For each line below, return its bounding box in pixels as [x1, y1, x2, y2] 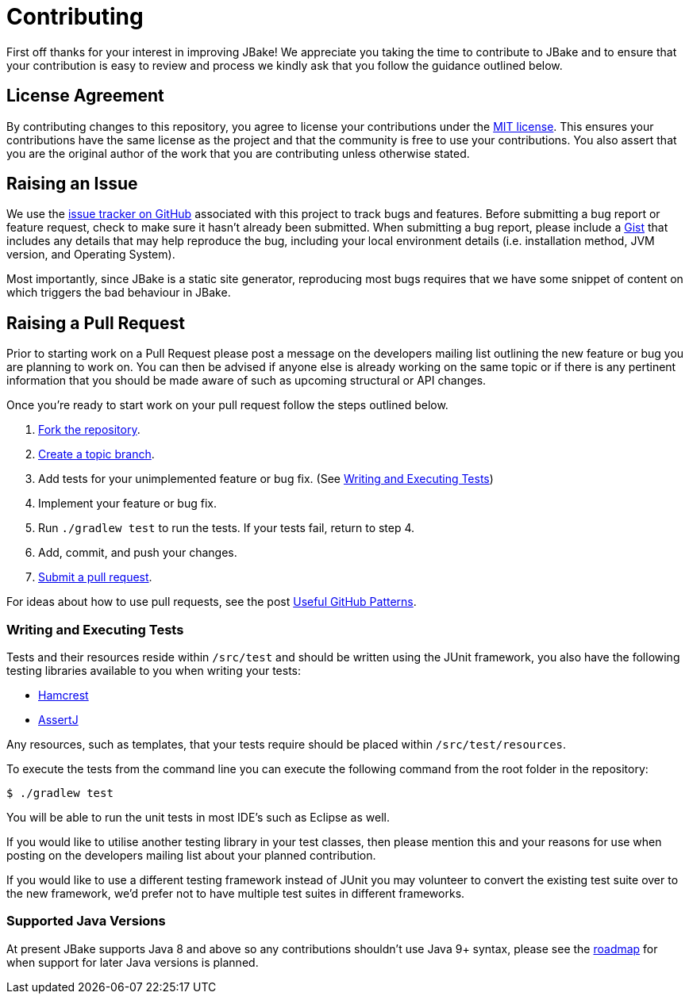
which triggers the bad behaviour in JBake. [6, 285, 231, 300]
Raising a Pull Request [6, 312, 185, 333]
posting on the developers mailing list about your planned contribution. [6, 849, 376, 863]
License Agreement [6, 86, 164, 106]
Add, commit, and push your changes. [38, 546, 237, 560]
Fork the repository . [38, 423, 140, 437]
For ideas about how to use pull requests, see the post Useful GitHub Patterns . [6, 595, 417, 609]
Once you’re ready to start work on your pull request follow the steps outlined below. [6, 398, 448, 412]
